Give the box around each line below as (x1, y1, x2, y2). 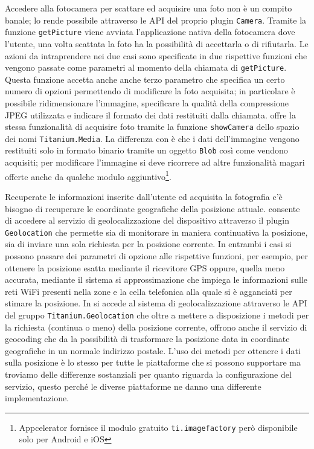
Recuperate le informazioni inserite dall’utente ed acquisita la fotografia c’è (5, 190, 283, 202)
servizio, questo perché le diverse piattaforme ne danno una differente (5, 380, 261, 392)
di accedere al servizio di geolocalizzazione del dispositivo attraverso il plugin (5, 214, 290, 227)
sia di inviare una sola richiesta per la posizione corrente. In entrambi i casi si (5, 237, 292, 250)
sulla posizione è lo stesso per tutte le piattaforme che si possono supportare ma (5, 356, 301, 369)
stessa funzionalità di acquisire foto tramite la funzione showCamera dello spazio (5, 120, 300, 133)
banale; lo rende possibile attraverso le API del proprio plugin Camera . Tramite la (5, 13, 307, 26)
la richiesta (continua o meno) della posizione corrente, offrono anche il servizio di (5, 320, 307, 333)
